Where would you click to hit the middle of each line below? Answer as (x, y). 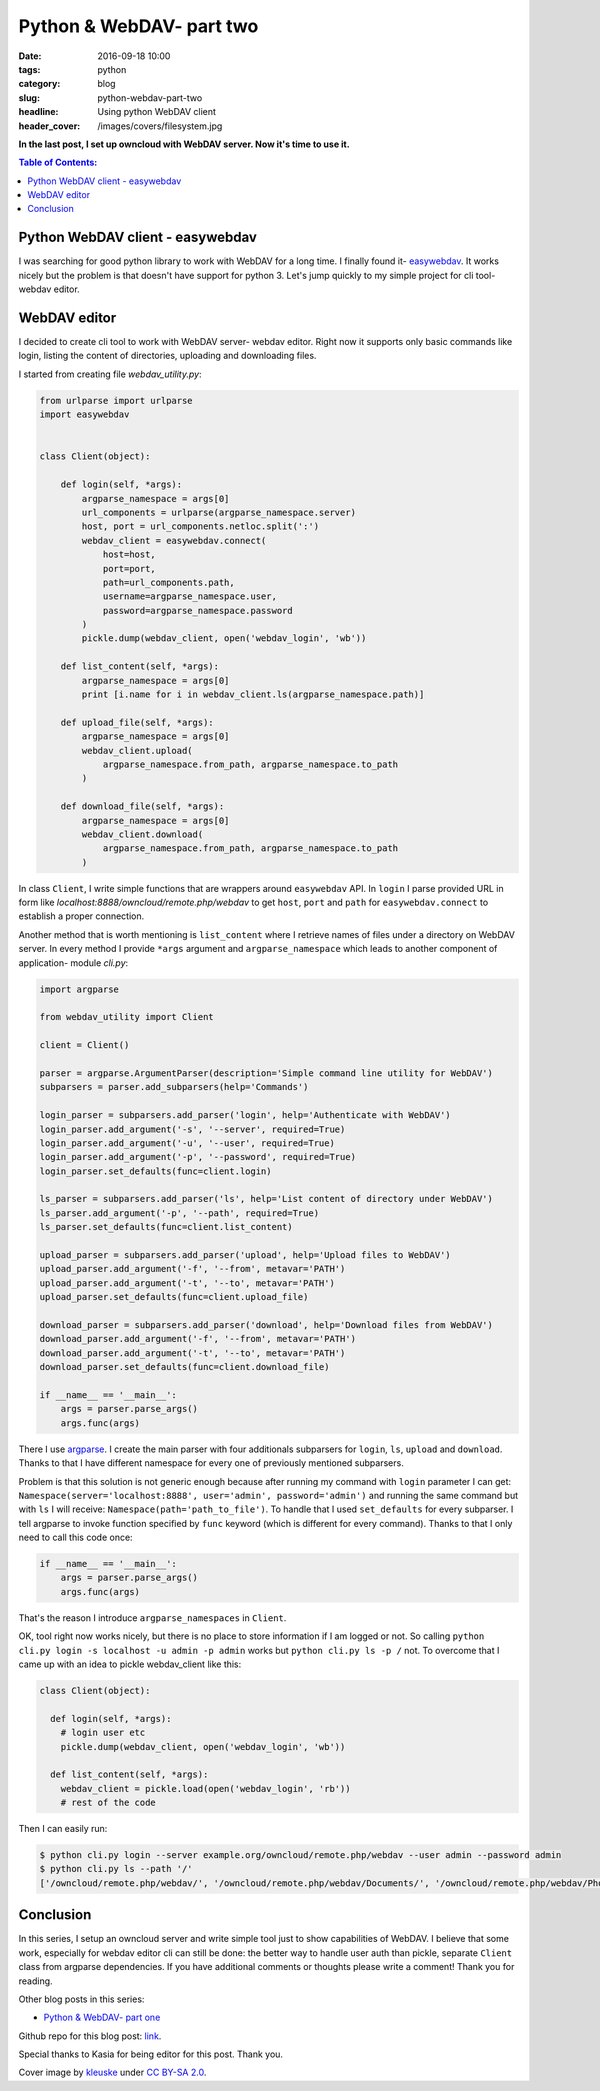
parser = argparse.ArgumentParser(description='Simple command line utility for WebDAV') (266, 1073)
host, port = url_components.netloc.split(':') (200, 526)
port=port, (129, 568)
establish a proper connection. (81, 916)
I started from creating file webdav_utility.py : (110, 374)
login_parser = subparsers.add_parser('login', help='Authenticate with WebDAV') (245, 1115)
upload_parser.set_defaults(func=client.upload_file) (174, 1297)
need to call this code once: (76, 1537)
